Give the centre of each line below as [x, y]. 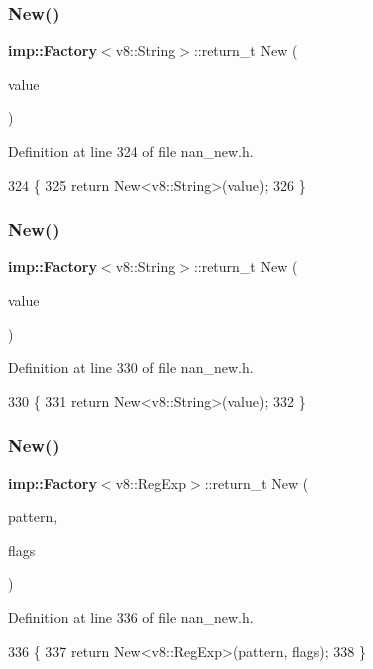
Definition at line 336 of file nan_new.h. [131, 616]
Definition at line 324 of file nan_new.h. [131, 151]
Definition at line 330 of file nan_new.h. [131, 367]
